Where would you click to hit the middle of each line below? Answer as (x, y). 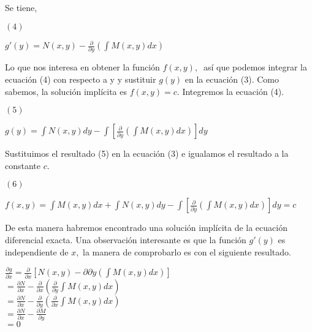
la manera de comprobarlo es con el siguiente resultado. (187, 251)
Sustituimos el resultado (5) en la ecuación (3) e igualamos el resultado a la (147, 153)
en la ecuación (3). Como (232, 79)
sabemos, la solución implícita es (66, 91)
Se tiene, (21, 7)
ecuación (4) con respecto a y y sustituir (81, 79)
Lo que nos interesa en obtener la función (82, 67)
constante (23, 165)
